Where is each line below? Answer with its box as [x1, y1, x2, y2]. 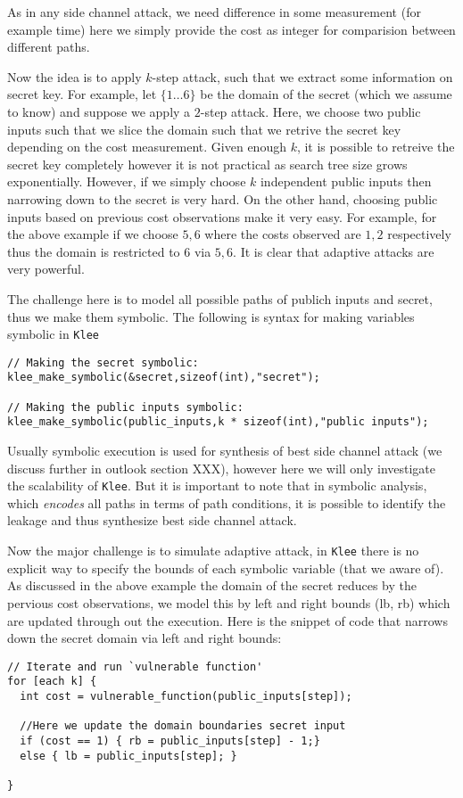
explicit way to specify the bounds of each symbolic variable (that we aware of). [7, 558, 444, 577]
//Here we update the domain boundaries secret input [20, 720, 346, 733]
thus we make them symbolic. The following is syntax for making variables [7, 307, 415, 325]
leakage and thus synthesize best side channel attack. [7, 511, 297, 530]
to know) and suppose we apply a [7, 102, 191, 120]
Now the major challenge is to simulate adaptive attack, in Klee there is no [7, 541, 419, 560]
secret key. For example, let [7, 85, 157, 103]
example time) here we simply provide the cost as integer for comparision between [7, 20, 456, 38]
